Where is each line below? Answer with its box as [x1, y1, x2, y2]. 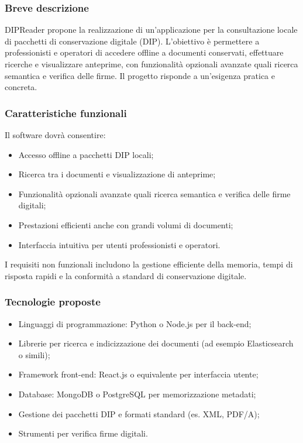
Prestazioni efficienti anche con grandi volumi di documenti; [18, 218, 233, 231]
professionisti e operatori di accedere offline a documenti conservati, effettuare [5, 46, 284, 59]
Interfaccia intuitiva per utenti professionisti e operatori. [18, 238, 221, 250]
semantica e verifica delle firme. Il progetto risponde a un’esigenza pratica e [5, 69, 275, 81]
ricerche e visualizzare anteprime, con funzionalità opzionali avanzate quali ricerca [5, 58, 298, 70]
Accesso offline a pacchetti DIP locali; [18, 148, 154, 160]
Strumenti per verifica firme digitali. [18, 427, 148, 439]
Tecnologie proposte [5, 294, 101, 309]
